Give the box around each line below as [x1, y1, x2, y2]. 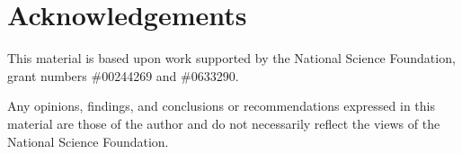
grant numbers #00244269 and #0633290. [7, 66, 239, 85]
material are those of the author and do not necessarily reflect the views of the [7, 113, 440, 132]
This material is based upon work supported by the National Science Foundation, [7, 49, 456, 68]
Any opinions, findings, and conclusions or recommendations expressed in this [7, 96, 435, 115]
